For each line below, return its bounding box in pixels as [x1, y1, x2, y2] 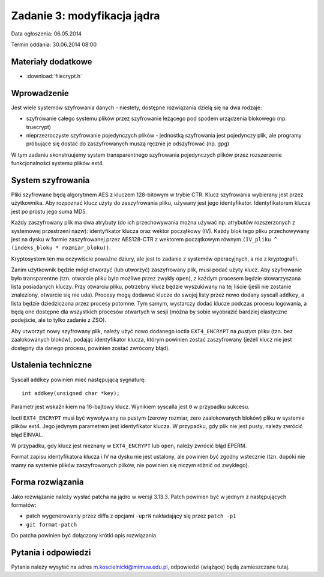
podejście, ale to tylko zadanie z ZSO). [11, 316, 107, 324]
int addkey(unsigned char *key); [22, 390, 120, 396]
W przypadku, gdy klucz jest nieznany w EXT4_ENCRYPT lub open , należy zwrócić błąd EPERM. [11, 442, 247, 449]
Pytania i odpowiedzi [11, 547, 91, 558]
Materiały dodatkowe [11, 56, 92, 67]
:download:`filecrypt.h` [26, 72, 82, 79]
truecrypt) [26, 123, 51, 130]
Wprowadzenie [11, 88, 69, 98]
